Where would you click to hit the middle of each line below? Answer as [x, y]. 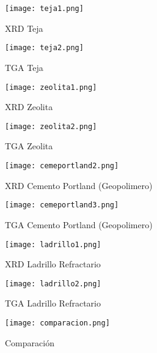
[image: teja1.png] [44, 9]
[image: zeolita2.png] [51, 126]
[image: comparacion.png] [57, 323]
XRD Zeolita [29, 107]
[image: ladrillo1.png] [53, 244]
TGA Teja [24, 67]
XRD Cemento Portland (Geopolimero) [79, 185]
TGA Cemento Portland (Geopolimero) [79, 224]
